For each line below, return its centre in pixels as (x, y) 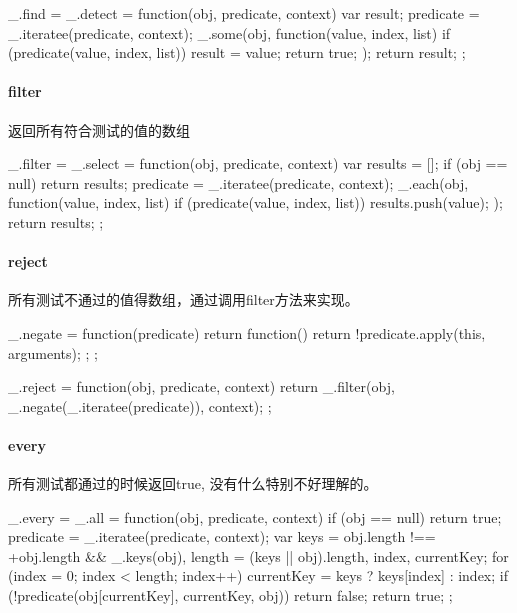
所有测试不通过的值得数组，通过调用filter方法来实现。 (183, 299)
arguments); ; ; (53, 352)
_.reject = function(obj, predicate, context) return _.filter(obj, (201, 386)
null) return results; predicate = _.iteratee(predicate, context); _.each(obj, (238, 182)
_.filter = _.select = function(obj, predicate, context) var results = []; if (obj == (258, 163)
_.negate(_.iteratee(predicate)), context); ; (140, 405)
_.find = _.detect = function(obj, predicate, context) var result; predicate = (244, 13)
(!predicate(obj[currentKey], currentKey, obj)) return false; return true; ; (230, 595)
